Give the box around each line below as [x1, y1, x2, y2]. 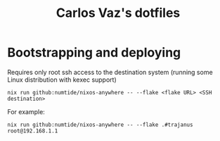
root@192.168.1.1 [7, 127, 58, 135]
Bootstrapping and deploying [7, 44, 181, 61]
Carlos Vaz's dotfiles [56, 5, 181, 21]
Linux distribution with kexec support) [7, 75, 117, 84]
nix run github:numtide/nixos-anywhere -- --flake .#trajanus [7, 121, 193, 128]
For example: [7, 107, 46, 116]
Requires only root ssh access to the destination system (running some [7, 68, 213, 76]
